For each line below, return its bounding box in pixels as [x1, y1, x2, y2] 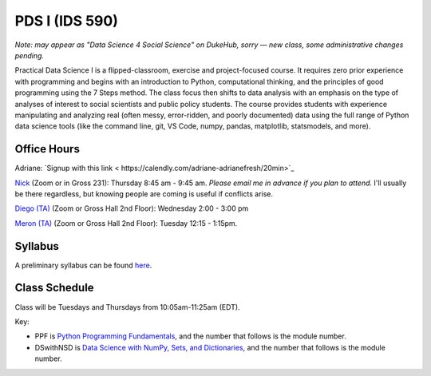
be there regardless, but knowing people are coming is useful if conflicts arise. [14, 188, 274, 199]
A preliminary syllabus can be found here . [14, 260, 152, 270]
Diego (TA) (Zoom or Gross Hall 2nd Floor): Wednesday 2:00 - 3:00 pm [14, 204, 249, 213]
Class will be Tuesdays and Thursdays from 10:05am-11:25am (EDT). [14, 302, 240, 311]
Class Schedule [14, 281, 95, 295]
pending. [14, 50, 44, 60]
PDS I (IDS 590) [14, 12, 119, 30]
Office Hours [14, 142, 80, 156]
